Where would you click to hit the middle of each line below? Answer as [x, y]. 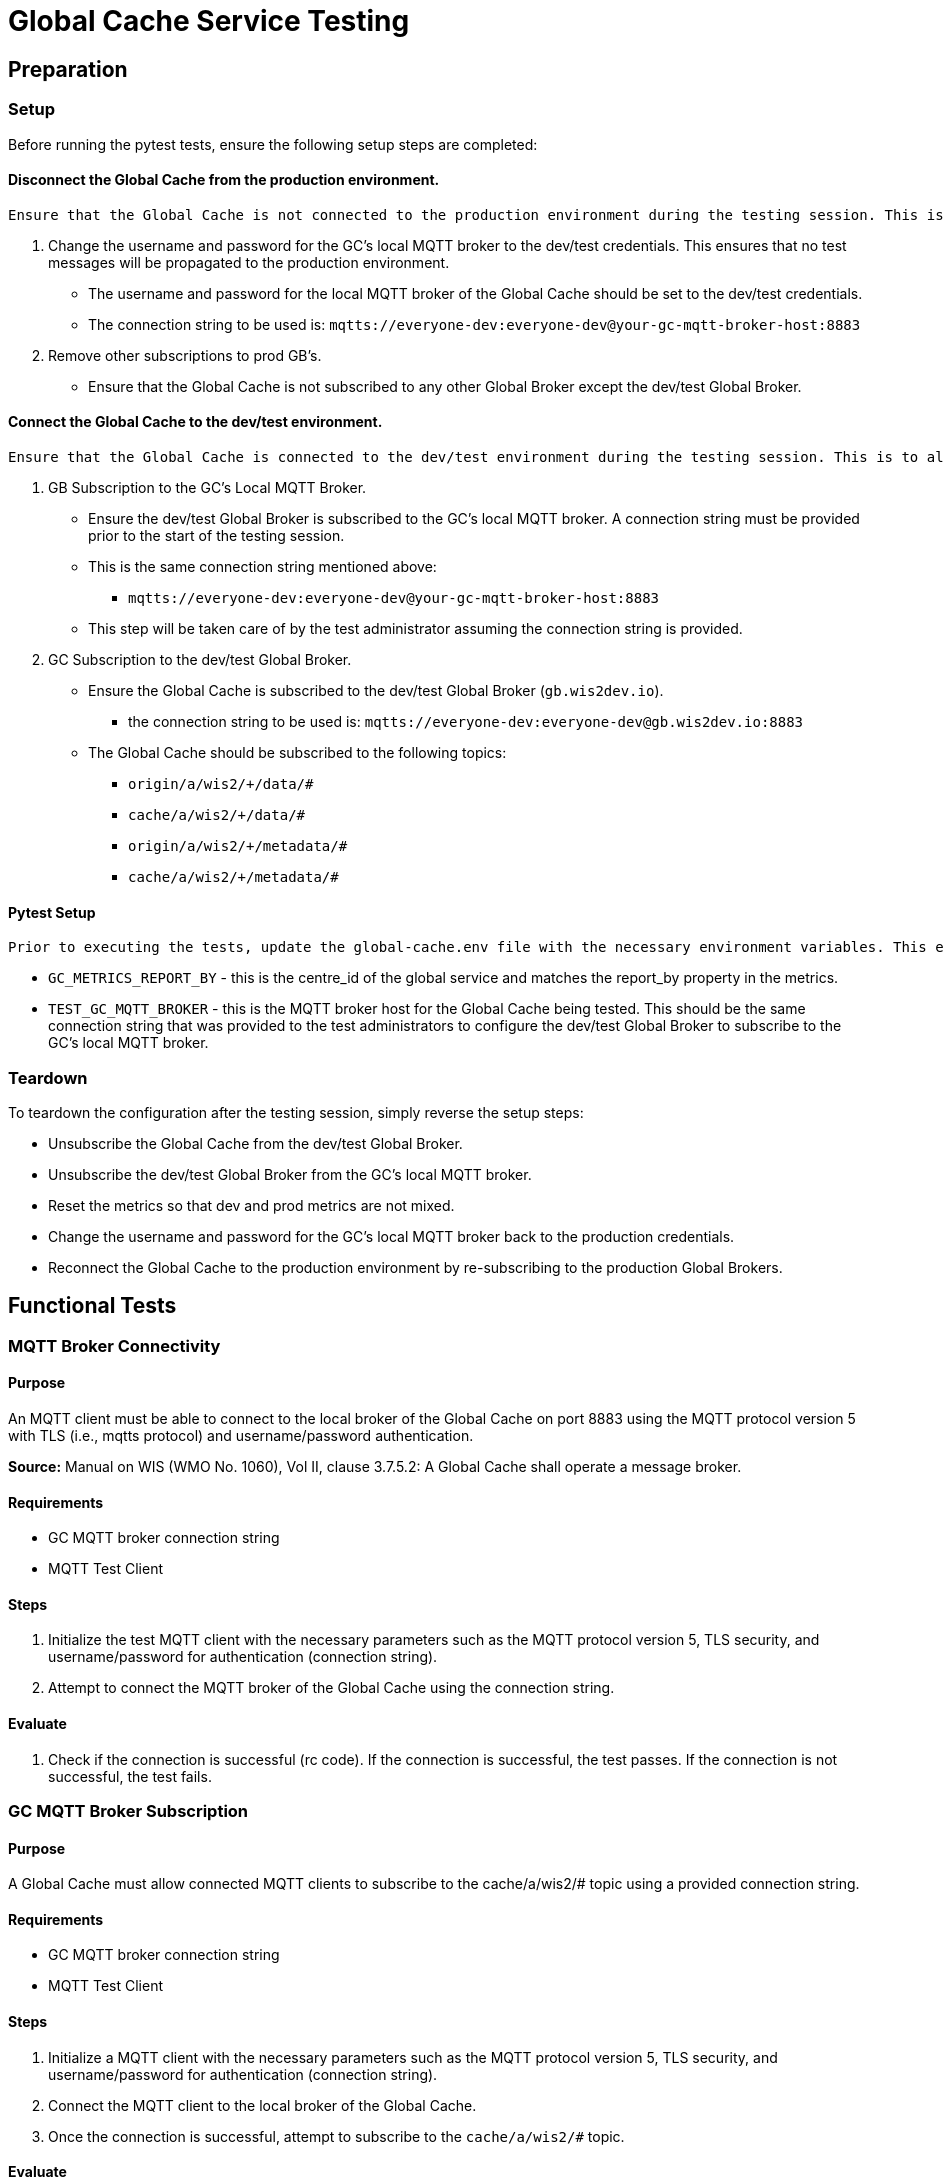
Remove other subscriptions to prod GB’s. [185, 355]
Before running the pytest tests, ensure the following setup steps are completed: [273, 144]
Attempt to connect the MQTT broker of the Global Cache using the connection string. [331, 1688]
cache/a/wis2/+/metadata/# [233, 876]
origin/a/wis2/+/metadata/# [238, 845]
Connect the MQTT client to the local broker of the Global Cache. [262, 2105]
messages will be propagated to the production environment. [249, 262]
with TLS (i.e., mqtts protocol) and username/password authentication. [241, 1436]
